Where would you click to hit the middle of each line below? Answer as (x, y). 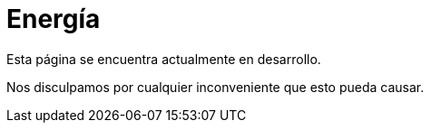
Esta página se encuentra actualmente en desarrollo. (164, 59)
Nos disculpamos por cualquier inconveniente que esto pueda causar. (215, 87)
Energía (54, 19)
